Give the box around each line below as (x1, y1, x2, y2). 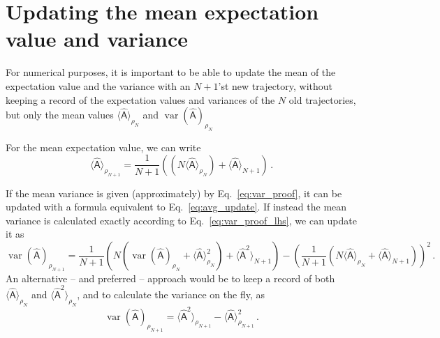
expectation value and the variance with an (6, 78, 191, 93)
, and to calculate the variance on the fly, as (77, 287, 265, 302)
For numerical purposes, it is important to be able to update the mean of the (6, 65, 336, 79)
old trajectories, (288, 92, 356, 107)
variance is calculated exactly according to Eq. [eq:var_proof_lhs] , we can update (6, 213, 357, 227)
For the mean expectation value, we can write (6, 139, 201, 154)
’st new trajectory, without (218, 78, 333, 93)
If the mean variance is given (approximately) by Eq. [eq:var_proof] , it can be (6, 185, 342, 200)
